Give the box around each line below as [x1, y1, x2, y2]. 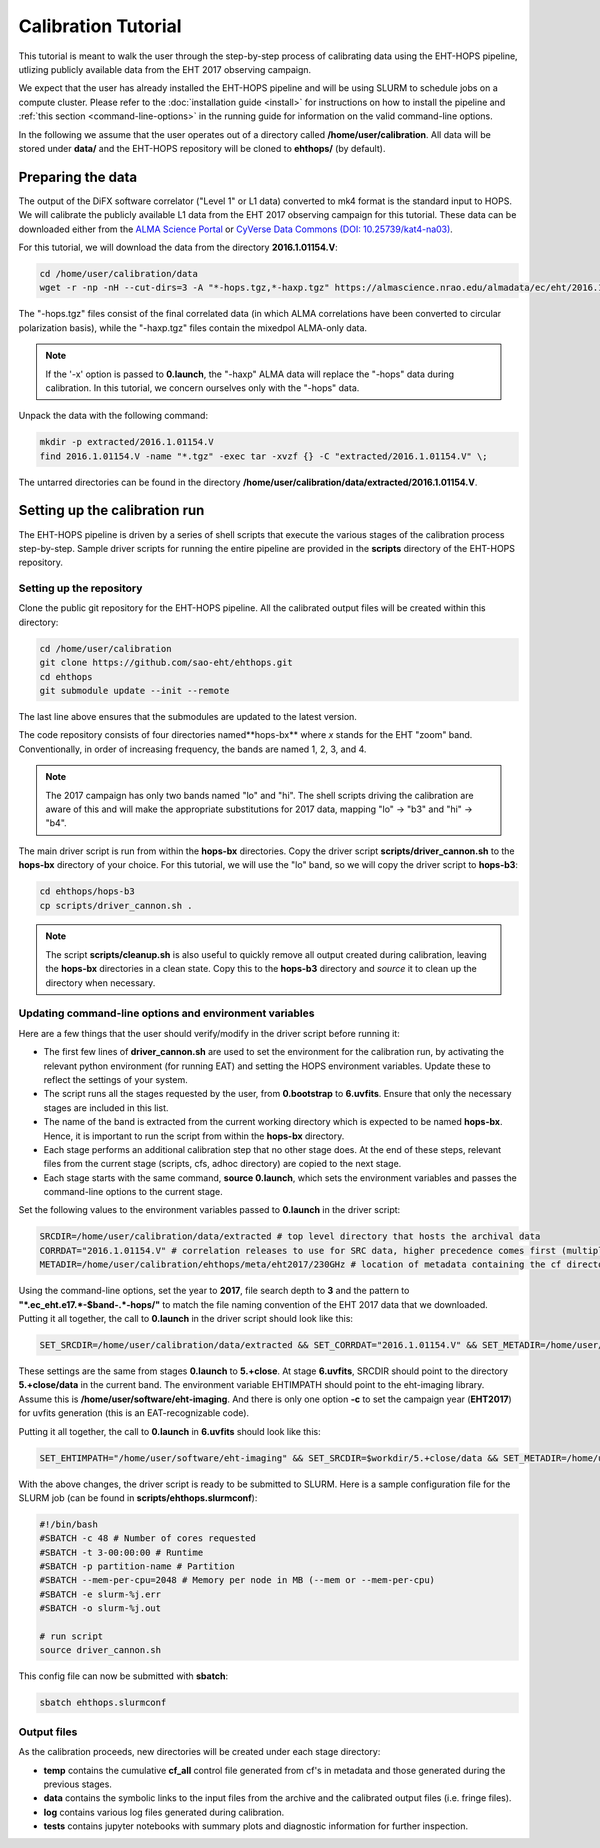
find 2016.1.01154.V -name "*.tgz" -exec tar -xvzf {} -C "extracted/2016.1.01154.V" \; [39, 450, 489, 462]
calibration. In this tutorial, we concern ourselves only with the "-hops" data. [45, 381, 360, 394]
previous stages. [43, 1778, 112, 1790]
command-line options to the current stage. [43, 1186, 224, 1198]
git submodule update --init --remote [39, 685, 230, 697]
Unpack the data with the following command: [18, 410, 209, 422]
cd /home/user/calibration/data [39, 268, 199, 279]
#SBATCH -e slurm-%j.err [39, 1588, 162, 1600]
